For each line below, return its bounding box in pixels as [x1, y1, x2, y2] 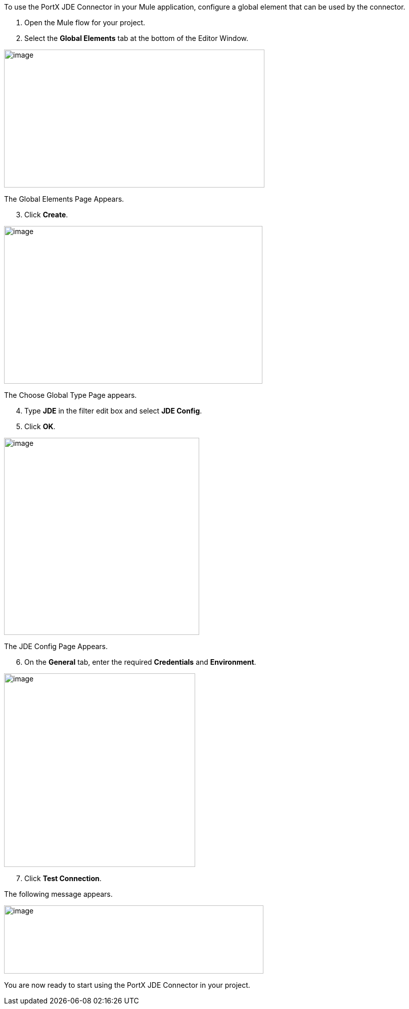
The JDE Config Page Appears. [4, 642, 108, 651]
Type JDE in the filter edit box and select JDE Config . [24, 406, 202, 415]
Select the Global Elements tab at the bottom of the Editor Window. [24, 34, 248, 42]
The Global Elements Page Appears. [4, 195, 124, 203]
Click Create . [24, 210, 68, 219]
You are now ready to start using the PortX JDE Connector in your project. [4, 981, 250, 989]
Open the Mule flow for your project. [24, 18, 146, 27]
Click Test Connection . [24, 874, 102, 883]
